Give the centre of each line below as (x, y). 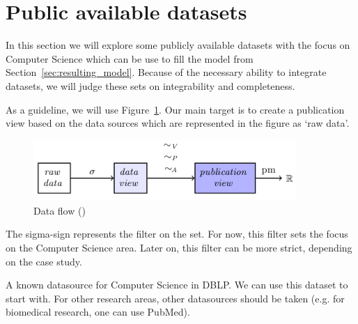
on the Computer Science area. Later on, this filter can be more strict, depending (179, 248)
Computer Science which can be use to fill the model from (130, 58)
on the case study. (44, 261)
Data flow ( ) (60, 210)
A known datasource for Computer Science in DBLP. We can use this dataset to (177, 285)
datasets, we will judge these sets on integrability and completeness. (150, 85)
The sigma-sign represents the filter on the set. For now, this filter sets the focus (177, 234)
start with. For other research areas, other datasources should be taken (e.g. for (175, 298)
